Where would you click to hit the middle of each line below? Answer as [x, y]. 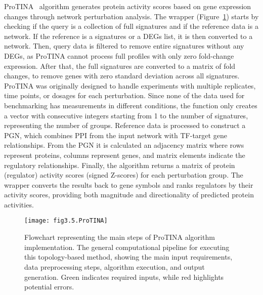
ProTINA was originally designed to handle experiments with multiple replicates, [130, 85]
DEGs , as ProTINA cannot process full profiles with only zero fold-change [119, 55]
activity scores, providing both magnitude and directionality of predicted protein [129, 195]
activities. [19, 204]
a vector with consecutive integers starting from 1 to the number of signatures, [126, 115]
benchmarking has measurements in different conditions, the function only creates [131, 105]
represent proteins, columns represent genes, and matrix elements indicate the [125, 155]
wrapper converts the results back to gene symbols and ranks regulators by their [129, 184]
